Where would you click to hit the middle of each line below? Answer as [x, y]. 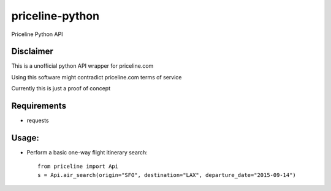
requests [38, 121]
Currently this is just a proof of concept [61, 88]
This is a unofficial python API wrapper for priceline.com [82, 66]
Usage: [25, 138]
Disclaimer [32, 52]
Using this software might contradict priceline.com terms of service [97, 77]
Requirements [39, 106]
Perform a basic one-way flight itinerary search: [87, 153]
